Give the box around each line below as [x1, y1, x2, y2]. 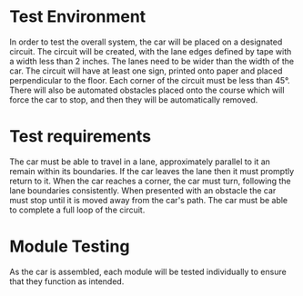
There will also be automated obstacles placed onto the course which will [9, 84, 285, 95]
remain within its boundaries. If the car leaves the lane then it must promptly [9, 165, 295, 176]
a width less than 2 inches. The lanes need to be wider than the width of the [9, 55, 294, 66]
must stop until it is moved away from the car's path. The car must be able [9, 194, 288, 205]
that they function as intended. [9, 275, 125, 287]
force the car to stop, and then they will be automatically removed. [9, 94, 258, 105]
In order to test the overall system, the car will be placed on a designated [9, 36, 283, 47]
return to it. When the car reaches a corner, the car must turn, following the [9, 175, 291, 186]
